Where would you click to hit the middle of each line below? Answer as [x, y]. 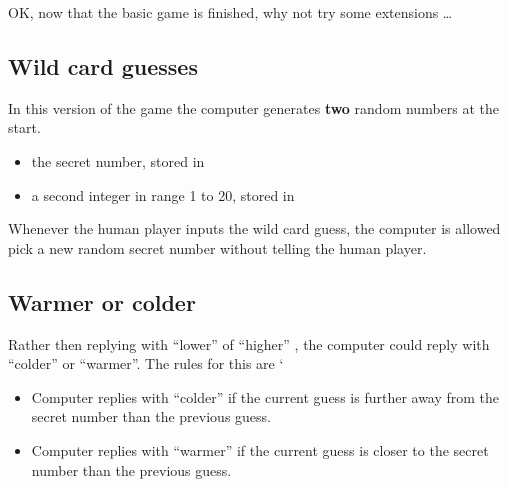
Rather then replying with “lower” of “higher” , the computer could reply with [249, 343]
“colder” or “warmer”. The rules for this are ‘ [146, 363]
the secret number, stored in [118, 160]
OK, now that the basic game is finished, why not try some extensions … [230, 12]
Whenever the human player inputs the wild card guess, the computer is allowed [254, 228]
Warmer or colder [102, 301]
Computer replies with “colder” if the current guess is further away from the [265, 396]
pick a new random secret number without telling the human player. [217, 247]
